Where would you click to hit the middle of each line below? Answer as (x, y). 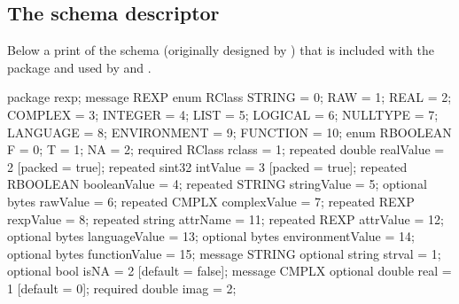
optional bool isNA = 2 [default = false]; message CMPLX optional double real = (229, 271)
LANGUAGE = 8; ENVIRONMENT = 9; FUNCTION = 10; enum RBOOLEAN (229, 132)
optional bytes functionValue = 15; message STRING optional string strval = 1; (224, 253)
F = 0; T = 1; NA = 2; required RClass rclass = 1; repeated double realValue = (226, 149)
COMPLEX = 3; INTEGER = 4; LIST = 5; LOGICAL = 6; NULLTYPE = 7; (223, 114)
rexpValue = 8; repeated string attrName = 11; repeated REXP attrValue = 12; (226, 218)
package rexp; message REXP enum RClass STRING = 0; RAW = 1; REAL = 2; (229, 97)
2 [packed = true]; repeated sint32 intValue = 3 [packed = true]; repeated (207, 166)
